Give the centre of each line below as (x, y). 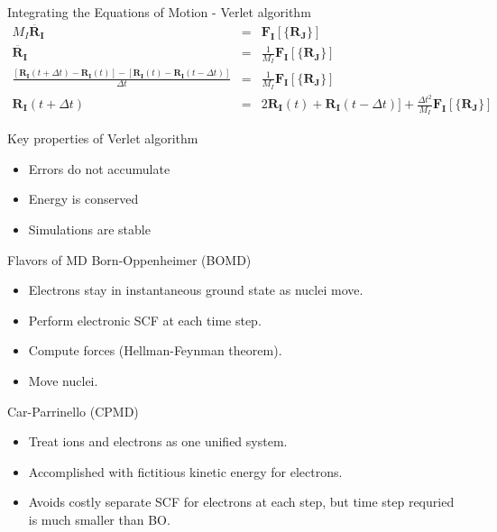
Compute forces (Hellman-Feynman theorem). (155, 350)
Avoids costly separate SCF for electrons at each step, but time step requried (241, 502)
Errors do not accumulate (99, 168)
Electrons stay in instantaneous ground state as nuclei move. (196, 290)
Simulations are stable (89, 229)
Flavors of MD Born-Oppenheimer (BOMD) (129, 259)
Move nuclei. (63, 381)
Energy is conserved (83, 199)
